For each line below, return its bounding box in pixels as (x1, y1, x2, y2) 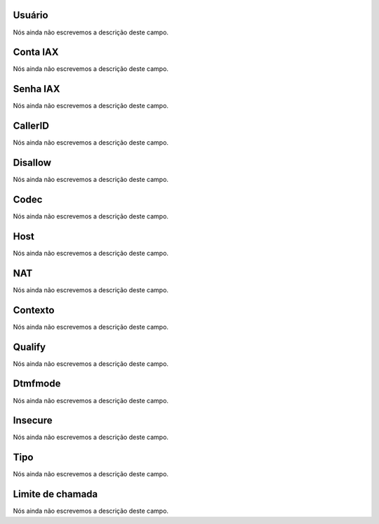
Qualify (13, 341, 46, 353)
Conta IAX (13, 46, 59, 58)
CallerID (13, 120, 49, 132)
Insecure (13, 414, 53, 426)
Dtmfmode (13, 378, 61, 390)
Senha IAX (13, 83, 60, 95)
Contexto (13, 304, 55, 316)
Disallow (13, 157, 52, 169)
